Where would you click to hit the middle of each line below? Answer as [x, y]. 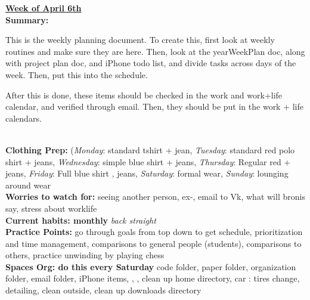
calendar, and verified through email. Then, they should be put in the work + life [155, 106]
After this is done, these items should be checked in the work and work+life [144, 95]
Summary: [27, 19]
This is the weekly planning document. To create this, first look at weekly [140, 40]
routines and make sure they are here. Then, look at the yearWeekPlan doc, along [155, 51]
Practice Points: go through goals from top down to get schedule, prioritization [154, 232]
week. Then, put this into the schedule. [77, 74]
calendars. [24, 118]
